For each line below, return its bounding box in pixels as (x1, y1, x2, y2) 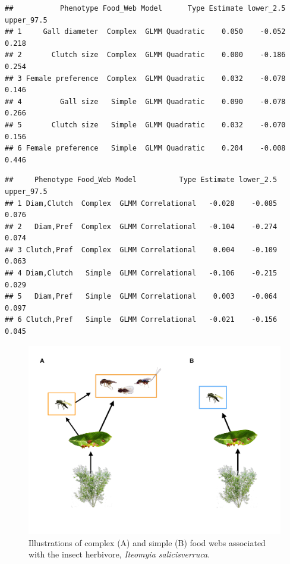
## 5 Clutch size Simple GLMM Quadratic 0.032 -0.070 (5, 120, 286, 129)
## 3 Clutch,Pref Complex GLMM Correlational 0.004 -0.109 (5, 245, 278, 254)
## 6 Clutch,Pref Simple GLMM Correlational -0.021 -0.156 (5, 315, 278, 324)
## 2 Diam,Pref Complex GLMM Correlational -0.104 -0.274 (5, 222, 278, 231)
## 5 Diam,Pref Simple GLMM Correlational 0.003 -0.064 (5, 292, 278, 301)
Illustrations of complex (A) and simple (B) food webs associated (29, 536, 266, 549)
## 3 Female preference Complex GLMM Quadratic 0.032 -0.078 (5, 74, 286, 83)
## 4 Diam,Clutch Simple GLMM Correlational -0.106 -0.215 (5, 269, 278, 278)
